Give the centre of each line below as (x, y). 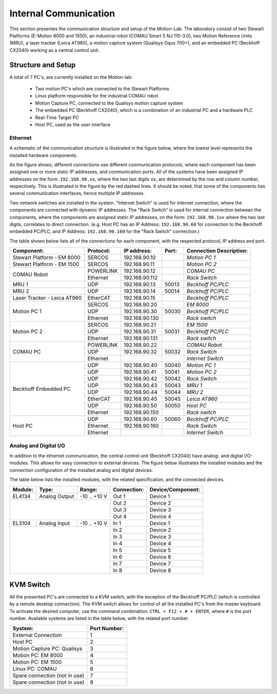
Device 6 (160, 557)
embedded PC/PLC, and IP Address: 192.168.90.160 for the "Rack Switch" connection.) (104, 231)
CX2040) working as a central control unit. (54, 50)
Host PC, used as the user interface (73, 124)
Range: (89, 489)
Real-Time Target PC (57, 117)
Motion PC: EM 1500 (37, 662)
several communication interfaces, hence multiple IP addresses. (77, 193)
